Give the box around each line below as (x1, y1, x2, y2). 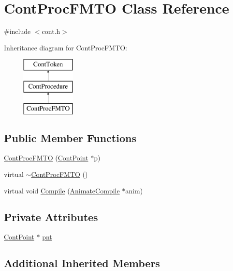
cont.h (42, 26, 60, 36)
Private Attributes (4, 209, 98, 224)
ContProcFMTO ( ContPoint (4, 153, 88, 163)
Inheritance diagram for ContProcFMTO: (4, 42, 127, 52)
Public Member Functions (4, 130, 136, 145)
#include (4, 26, 31, 36)
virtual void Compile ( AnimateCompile (4, 185, 120, 195)
